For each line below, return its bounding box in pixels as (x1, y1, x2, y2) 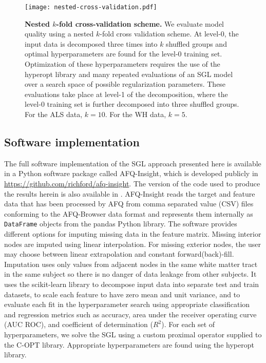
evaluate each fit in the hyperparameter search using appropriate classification (4, 299, 250, 310)
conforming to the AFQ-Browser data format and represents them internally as (4, 208, 253, 219)
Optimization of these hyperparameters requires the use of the (25, 59, 220, 69)
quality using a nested (25, 28, 94, 39)
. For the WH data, (105, 109, 166, 119)
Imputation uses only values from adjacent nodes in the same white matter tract (4, 258, 258, 269)
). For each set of (161, 319, 215, 330)
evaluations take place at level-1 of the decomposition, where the (25, 88, 228, 99)
